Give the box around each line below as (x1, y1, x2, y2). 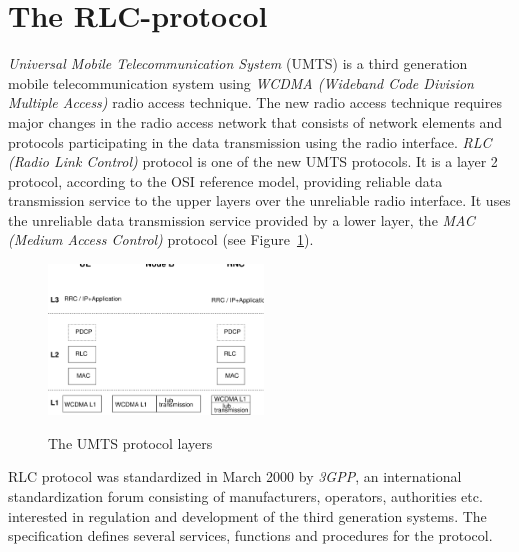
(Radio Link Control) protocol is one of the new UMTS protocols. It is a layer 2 (8, 151, 498, 172)
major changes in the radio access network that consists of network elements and (8, 111, 503, 132)
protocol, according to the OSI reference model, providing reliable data (8, 170, 443, 191)
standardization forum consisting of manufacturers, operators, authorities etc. (8, 486, 483, 507)
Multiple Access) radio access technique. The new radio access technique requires (8, 92, 502, 113)
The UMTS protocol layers (48, 432, 213, 453)
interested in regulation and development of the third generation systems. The (8, 505, 487, 526)
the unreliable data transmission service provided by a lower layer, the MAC (8, 209, 475, 230)
